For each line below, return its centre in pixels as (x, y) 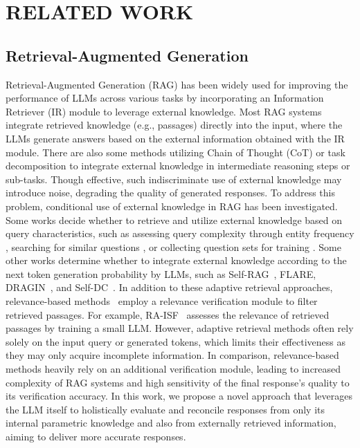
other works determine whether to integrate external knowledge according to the (176, 260)
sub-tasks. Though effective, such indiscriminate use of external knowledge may (174, 179)
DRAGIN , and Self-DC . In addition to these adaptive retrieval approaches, (169, 287)
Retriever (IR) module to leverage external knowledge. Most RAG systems (164, 111)
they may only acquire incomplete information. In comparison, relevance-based (172, 355)
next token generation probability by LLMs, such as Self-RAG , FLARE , (161, 273)
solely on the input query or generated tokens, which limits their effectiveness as (175, 341)
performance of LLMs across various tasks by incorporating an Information (165, 98)
